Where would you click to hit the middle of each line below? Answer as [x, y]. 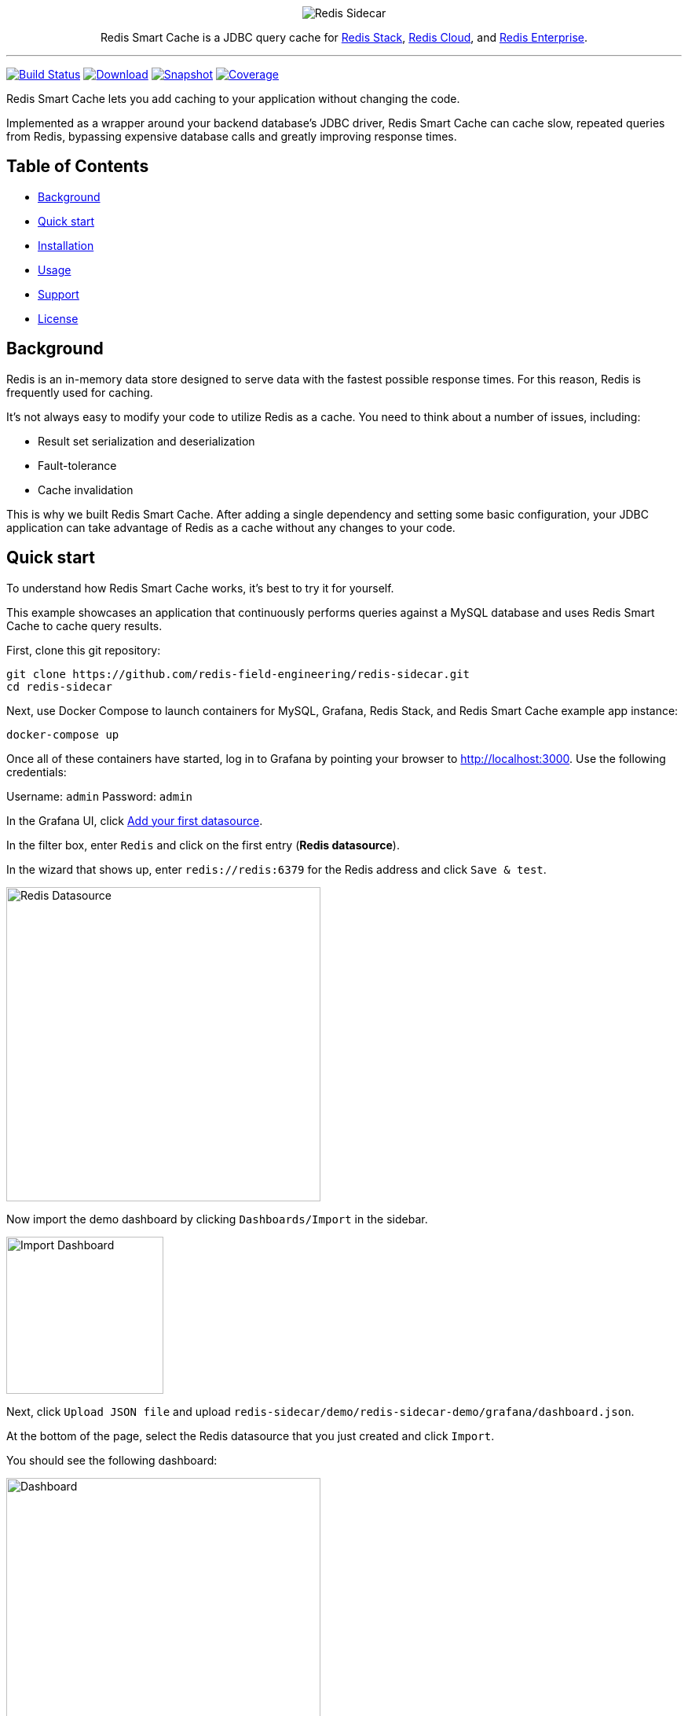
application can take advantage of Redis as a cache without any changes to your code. [231, 527]
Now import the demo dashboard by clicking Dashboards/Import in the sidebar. [217, 1219]
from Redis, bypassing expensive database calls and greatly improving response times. [232, 136]
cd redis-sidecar [59, 686]
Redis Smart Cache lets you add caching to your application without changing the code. [233, 99]
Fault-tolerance [77, 465]
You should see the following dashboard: [112, 1460]
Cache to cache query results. [84, 625]
